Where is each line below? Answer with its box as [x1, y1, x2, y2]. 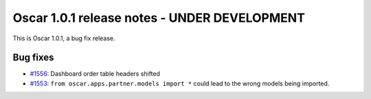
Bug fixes [12, 52, 54, 63]
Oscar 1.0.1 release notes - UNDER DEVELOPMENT [12, 10, 306, 25]
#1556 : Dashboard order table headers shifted [30, 70, 161, 78]
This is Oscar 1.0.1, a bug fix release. [12, 34, 116, 42]
